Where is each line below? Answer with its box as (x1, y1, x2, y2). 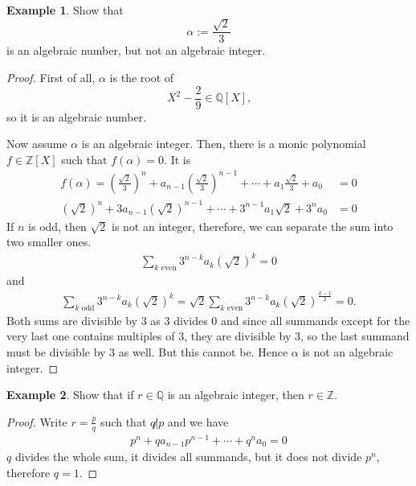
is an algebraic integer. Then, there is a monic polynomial (81, 135, 366, 152)
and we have (167, 413, 229, 430)
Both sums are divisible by (6, 311, 138, 328)
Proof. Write (6, 413, 67, 430)
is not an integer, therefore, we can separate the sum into (111, 217, 394, 234)
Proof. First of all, (6, 69, 96, 86)
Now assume (6, 135, 67, 152)
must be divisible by (6, 344, 106, 360)
